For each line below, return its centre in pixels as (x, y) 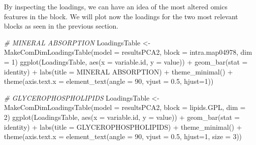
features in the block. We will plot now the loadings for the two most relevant (121, 16)
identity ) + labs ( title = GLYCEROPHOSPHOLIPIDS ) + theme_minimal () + (123, 127)
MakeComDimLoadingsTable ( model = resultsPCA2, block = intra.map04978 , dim (128, 52)
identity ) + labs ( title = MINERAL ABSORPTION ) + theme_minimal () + (118, 71)
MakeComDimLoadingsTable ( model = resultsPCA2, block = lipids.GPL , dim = (125, 107)
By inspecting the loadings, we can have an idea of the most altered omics (116, 6)
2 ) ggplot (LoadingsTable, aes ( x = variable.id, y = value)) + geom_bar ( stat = (122, 117)
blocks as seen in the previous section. (61, 26)
